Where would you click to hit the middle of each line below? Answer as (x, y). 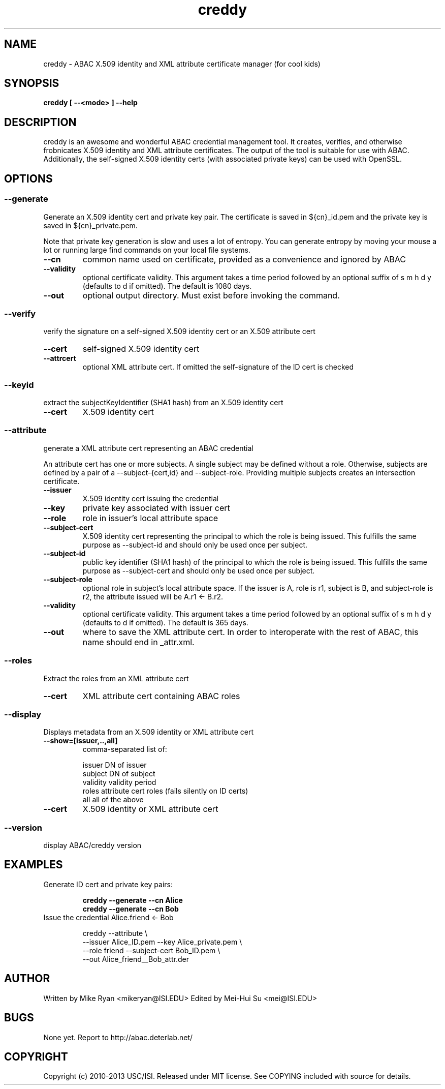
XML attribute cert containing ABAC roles (161, 696)
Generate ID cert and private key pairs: (108, 884)
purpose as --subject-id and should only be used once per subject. (195, 544)
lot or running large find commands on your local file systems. (147, 250)
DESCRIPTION (40, 122)
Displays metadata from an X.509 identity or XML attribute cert (149, 732)
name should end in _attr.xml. (138, 642)
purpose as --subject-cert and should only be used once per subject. (199, 570)
